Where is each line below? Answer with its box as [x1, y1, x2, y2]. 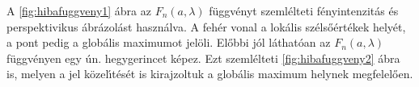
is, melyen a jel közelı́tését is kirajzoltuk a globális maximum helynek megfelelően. [6, 65, 413, 82]
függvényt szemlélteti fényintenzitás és [209, 2, 399, 19]
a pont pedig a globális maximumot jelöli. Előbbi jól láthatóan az [6, 34, 331, 51]
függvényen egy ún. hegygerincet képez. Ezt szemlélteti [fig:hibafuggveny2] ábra [6, 49, 400, 66]
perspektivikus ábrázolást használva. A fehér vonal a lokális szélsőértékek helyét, [6, 18, 406, 35]
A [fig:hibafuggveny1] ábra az [6, 2, 151, 19]
